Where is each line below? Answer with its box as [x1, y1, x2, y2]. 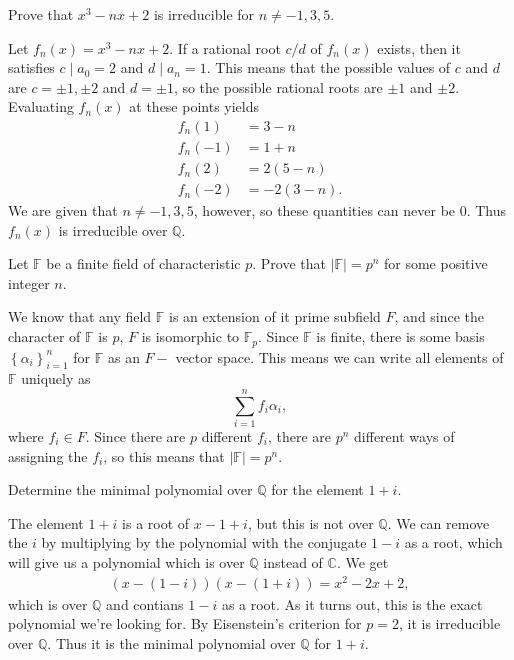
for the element [271, 479, 364, 500]
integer [8, 272, 50, 293]
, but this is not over [247, 512, 374, 533]
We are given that [8, 200, 118, 221]
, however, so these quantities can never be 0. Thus [193, 200, 507, 221]
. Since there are [85, 426, 186, 447]
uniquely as [21, 368, 91, 389]
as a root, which [404, 532, 503, 553]
